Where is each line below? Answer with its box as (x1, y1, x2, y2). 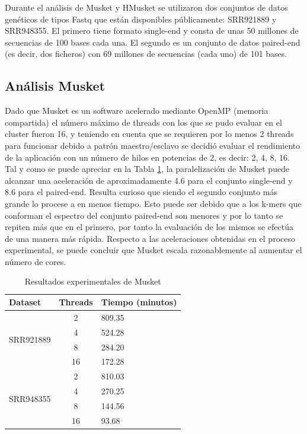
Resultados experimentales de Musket (24, 275, 161, 288)
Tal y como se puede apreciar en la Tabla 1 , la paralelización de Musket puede (5, 162, 290, 175)
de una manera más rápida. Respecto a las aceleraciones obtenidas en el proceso (5, 232, 295, 244)
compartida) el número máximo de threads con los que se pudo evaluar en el (5, 116, 282, 128)
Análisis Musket (5, 76, 105, 95)
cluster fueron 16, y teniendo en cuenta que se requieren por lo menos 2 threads (5, 127, 294, 140)
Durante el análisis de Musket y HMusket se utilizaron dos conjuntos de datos (5, 1, 288, 13)
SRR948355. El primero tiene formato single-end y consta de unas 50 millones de (5, 24, 299, 37)
